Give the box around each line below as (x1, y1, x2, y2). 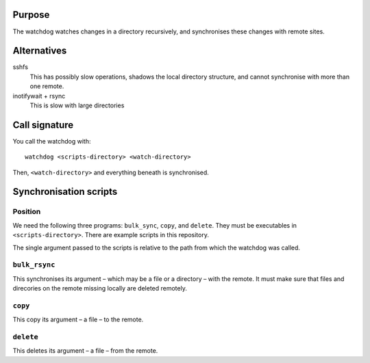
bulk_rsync (12, 260, 56, 269)
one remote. (29, 82, 64, 90)
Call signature (12, 119, 74, 131)
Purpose (12, 9, 50, 21)
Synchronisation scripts (12, 186, 118, 198)
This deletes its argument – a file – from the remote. (12, 347, 158, 355)
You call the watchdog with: (12, 137, 91, 145)
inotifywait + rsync (12, 92, 66, 100)
